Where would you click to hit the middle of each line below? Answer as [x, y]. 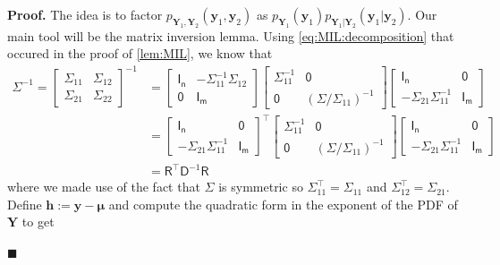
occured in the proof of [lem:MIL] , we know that [140, 53]
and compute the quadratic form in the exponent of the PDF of [283, 204]
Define [25, 204]
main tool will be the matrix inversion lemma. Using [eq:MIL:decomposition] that [231, 35]
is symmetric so [261, 187]
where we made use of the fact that [104, 187]
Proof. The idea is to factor [85, 14]
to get [38, 222]
